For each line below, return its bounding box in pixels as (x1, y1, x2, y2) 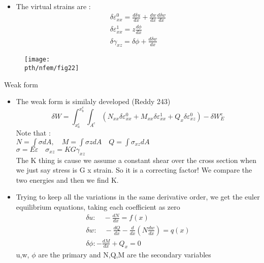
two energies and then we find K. (16, 174, 119, 185)
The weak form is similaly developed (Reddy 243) (16, 96, 171, 107)
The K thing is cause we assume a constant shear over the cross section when (16, 154, 256, 165)
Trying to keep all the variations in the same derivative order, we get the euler (16, 191, 260, 202)
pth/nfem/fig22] (24, 64, 79, 72)
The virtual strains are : (16, 1, 91, 11)
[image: (24, 56, 50, 63)
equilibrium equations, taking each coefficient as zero (16, 202, 180, 212)
